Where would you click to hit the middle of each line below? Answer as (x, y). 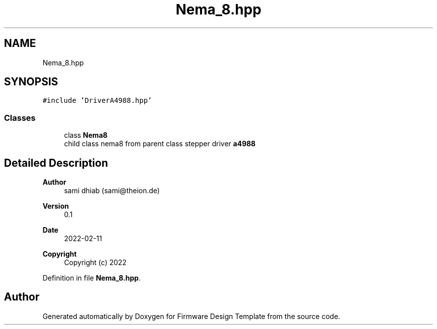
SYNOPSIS (31, 82)
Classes (20, 118)
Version (56, 206)
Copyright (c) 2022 (95, 263)
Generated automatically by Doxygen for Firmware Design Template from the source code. (191, 316)
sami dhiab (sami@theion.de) (112, 191)
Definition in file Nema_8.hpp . (92, 278)
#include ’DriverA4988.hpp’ (97, 101)
